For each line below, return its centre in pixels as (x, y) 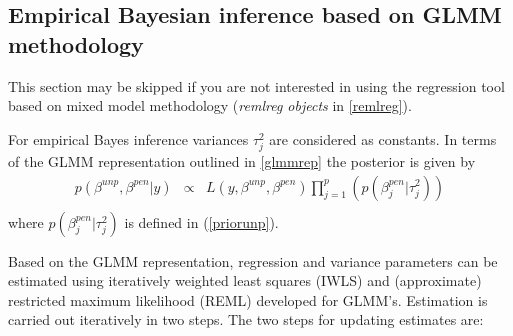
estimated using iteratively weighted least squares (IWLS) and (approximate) (245, 280)
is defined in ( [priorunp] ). (201, 221)
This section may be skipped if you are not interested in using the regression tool (256, 85)
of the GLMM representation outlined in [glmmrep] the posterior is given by (242, 160)
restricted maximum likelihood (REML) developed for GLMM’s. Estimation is (248, 299)
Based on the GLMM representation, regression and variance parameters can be (253, 260)
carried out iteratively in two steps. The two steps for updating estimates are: (246, 319)
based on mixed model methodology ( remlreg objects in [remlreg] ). (210, 105)
